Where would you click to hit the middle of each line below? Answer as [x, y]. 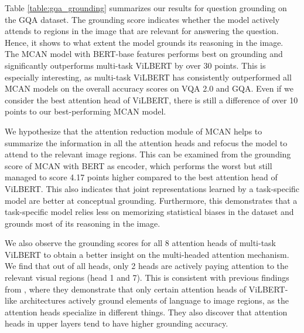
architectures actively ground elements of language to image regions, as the [154, 300]
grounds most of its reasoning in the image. [83, 223]
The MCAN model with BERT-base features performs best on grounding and [144, 54]
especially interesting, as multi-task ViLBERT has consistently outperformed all [148, 77]
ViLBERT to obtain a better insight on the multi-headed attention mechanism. [147, 254]
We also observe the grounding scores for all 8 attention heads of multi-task [140, 243]
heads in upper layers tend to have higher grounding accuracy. [117, 323]
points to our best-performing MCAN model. [86, 111]
